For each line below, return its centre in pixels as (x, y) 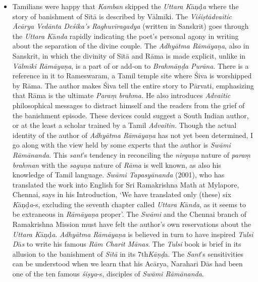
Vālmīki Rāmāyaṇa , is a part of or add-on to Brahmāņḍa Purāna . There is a (131, 65)
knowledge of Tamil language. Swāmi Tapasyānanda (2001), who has (118, 175)
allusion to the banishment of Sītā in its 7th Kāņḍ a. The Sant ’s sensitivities (128, 253)
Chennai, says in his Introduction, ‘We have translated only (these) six (122, 194)
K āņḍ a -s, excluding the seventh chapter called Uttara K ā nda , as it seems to (129, 204)
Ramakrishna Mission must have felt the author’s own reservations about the (132, 224)
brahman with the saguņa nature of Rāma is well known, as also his (117, 164)
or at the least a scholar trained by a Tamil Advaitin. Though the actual (124, 125)
